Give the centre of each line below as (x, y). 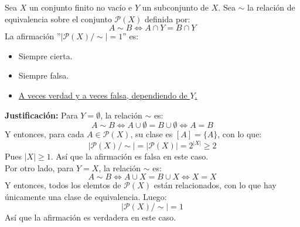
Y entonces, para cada (45, 134)
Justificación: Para (41, 115)
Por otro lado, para (39, 167)
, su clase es (151, 134)
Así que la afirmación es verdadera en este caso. (91, 217)
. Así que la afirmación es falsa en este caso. (129, 156)
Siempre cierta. (45, 55)
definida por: (167, 18)
